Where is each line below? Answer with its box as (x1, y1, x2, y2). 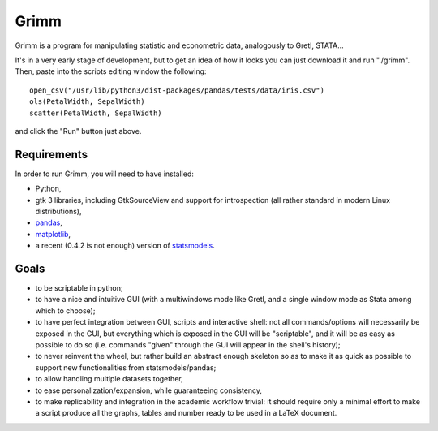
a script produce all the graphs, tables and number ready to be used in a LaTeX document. (35, 408, 337, 418)
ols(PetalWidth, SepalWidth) (29, 97, 145, 106)
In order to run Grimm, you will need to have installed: (15, 169, 195, 179)
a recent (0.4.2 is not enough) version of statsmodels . (35, 240, 215, 251)
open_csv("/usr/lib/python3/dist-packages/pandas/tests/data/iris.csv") (29, 85, 324, 95)
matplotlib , (35, 229, 71, 239)
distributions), (35, 206, 82, 216)
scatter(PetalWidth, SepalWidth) (29, 108, 162, 118)
